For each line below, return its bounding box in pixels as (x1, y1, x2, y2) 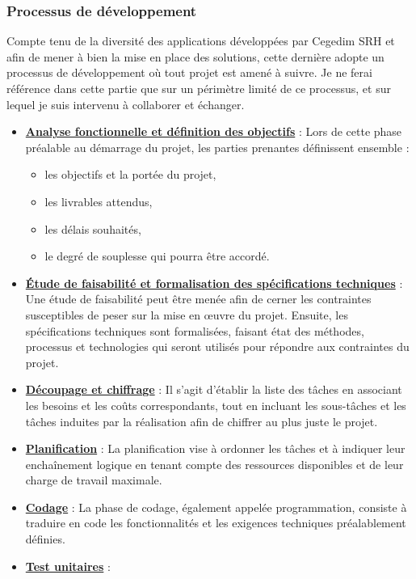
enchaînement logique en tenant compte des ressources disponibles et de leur (25, 455, 404, 472)
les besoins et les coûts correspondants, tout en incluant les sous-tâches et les (25, 396, 406, 413)
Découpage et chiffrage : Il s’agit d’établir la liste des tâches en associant (25, 381, 402, 398)
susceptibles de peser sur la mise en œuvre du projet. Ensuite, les (25, 306, 348, 323)
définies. (25, 530, 65, 547)
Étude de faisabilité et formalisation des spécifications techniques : (25, 274, 403, 291)
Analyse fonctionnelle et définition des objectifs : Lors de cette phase (25, 123, 402, 140)
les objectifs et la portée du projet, (44, 166, 216, 183)
